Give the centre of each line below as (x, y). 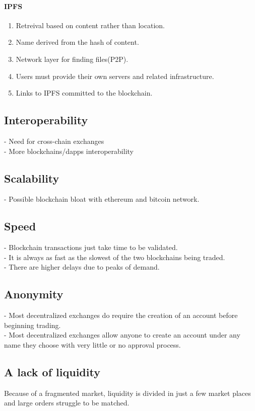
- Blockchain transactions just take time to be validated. (91, 247)
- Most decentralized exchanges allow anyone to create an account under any (122, 335)
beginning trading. (33, 325)
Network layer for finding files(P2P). (72, 59)
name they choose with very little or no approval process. (92, 344)
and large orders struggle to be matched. (67, 403)
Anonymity (34, 294)
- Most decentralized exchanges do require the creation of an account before (121, 315)
